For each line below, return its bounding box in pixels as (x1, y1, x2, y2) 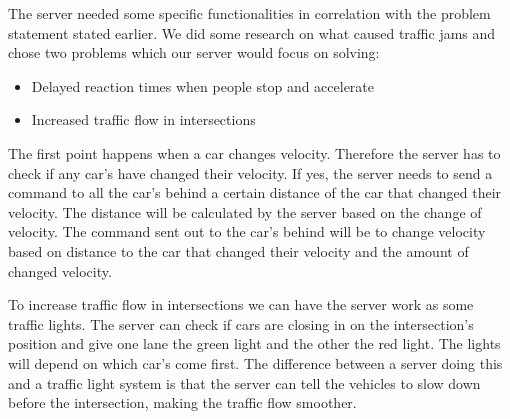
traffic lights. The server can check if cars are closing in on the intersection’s (8, 313, 474, 334)
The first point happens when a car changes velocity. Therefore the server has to (8, 142, 501, 163)
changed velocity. (8, 260, 112, 281)
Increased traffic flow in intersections (31, 109, 256, 130)
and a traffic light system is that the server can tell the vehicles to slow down (8, 372, 481, 393)
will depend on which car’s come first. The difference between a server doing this (8, 352, 503, 373)
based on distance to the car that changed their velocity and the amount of (8, 240, 469, 261)
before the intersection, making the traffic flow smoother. (8, 392, 357, 413)
